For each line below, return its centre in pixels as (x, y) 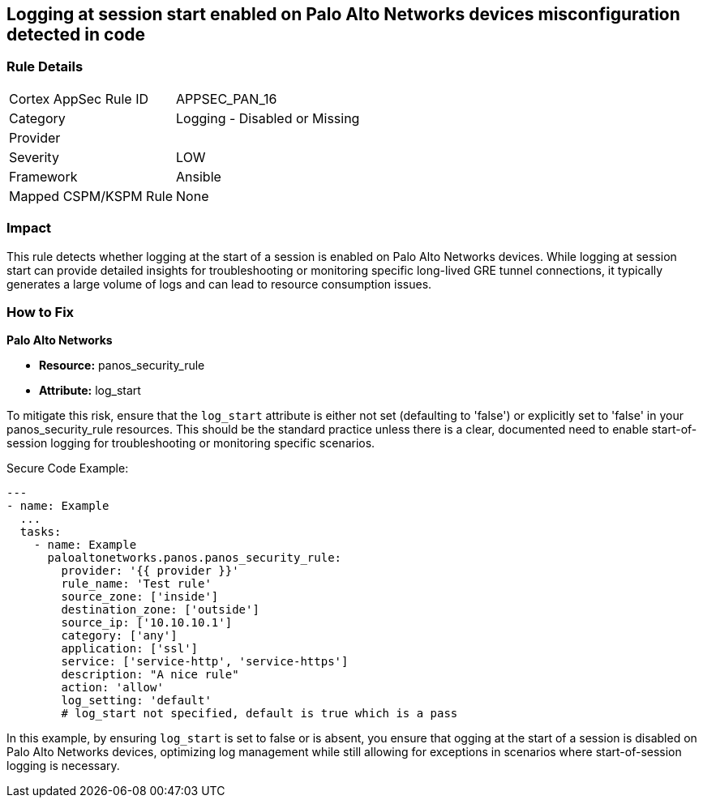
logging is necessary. (63, 766)
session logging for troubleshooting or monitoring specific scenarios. (191, 443)
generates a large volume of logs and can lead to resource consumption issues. (219, 284)
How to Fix (41, 312)
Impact (29, 228)
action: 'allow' (112, 688)
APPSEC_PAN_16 (227, 98)
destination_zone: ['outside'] (160, 610)
